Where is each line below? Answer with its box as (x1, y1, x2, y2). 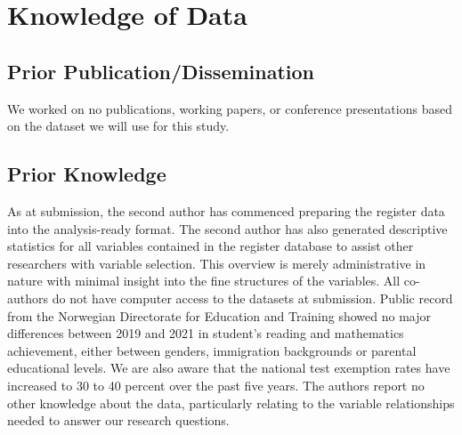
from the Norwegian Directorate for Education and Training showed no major (7, 306, 431, 325)
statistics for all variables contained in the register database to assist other (7, 237, 414, 255)
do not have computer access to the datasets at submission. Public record (52, 288, 453, 307)
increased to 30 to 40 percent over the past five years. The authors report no (7, 375, 425, 394)
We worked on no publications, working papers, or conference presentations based (7, 99, 452, 117)
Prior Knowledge (7, 160, 166, 188)
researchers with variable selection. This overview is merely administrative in (7, 254, 426, 272)
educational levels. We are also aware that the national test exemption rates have (7, 358, 450, 377)
